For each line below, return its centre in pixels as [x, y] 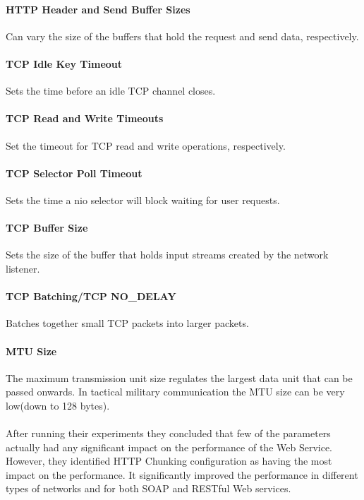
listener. [23, 268]
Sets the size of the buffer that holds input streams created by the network [167, 255]
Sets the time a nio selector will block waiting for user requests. [143, 200]
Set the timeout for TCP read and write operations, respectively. [146, 145]
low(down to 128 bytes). [58, 405]
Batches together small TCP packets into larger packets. [127, 323]
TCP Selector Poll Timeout [74, 173]
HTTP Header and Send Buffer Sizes [98, 9]
